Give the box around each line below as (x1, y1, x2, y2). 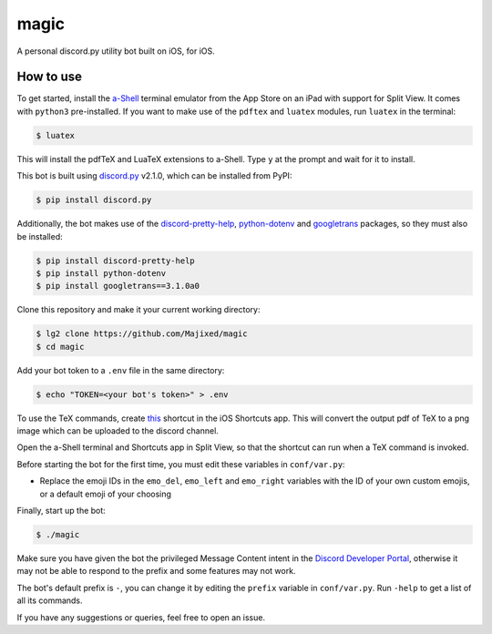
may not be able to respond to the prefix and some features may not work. (16, 566, 296, 577)
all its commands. (16, 595, 83, 606)
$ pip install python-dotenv (36, 268, 167, 278)
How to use (16, 69, 82, 85)
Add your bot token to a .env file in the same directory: (16, 364, 225, 375)
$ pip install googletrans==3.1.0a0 (36, 281, 200, 291)
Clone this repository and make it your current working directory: (16, 304, 261, 315)
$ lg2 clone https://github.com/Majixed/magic (36, 329, 248, 339)
